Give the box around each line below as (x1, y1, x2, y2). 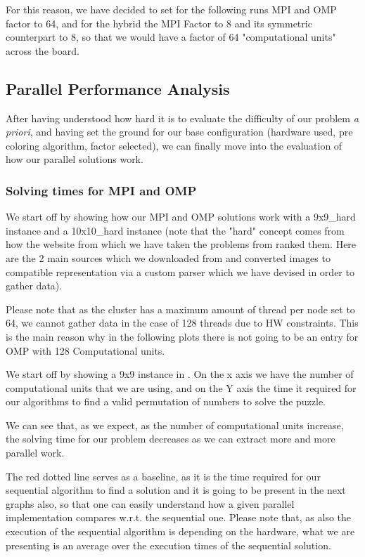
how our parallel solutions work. (6, 152, 143, 166)
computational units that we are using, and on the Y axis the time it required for (6, 380, 357, 395)
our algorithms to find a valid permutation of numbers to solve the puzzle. (6, 394, 326, 409)
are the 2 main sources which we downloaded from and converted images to (6, 250, 331, 265)
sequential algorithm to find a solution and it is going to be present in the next (6, 483, 346, 497)
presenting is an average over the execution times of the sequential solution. (6, 537, 331, 552)
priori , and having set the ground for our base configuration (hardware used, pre (6, 124, 353, 139)
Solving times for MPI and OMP (6, 181, 197, 199)
